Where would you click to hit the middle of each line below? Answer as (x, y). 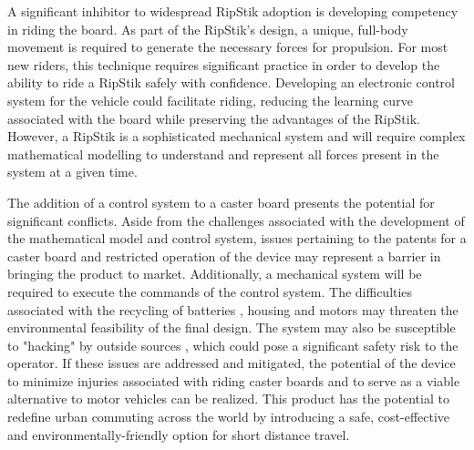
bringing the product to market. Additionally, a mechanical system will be (215, 274)
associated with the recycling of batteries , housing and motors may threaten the (233, 309)
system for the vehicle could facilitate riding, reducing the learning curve (210, 100)
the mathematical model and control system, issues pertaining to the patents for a (237, 238)
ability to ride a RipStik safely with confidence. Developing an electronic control (231, 82)
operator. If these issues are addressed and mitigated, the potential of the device (232, 363)
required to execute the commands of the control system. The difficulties (210, 291)
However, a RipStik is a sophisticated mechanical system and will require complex (237, 136)
